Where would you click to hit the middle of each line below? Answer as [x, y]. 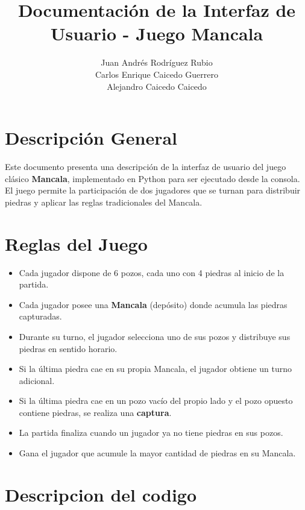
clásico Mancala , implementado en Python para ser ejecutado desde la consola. [152, 178]
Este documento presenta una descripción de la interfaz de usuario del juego [146, 167]
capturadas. [40, 316]
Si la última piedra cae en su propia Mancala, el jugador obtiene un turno [155, 369]
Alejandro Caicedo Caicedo [157, 86]
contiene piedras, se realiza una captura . [95, 412]
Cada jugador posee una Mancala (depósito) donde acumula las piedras [153, 304]
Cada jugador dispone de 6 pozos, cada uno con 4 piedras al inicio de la [152, 272]
